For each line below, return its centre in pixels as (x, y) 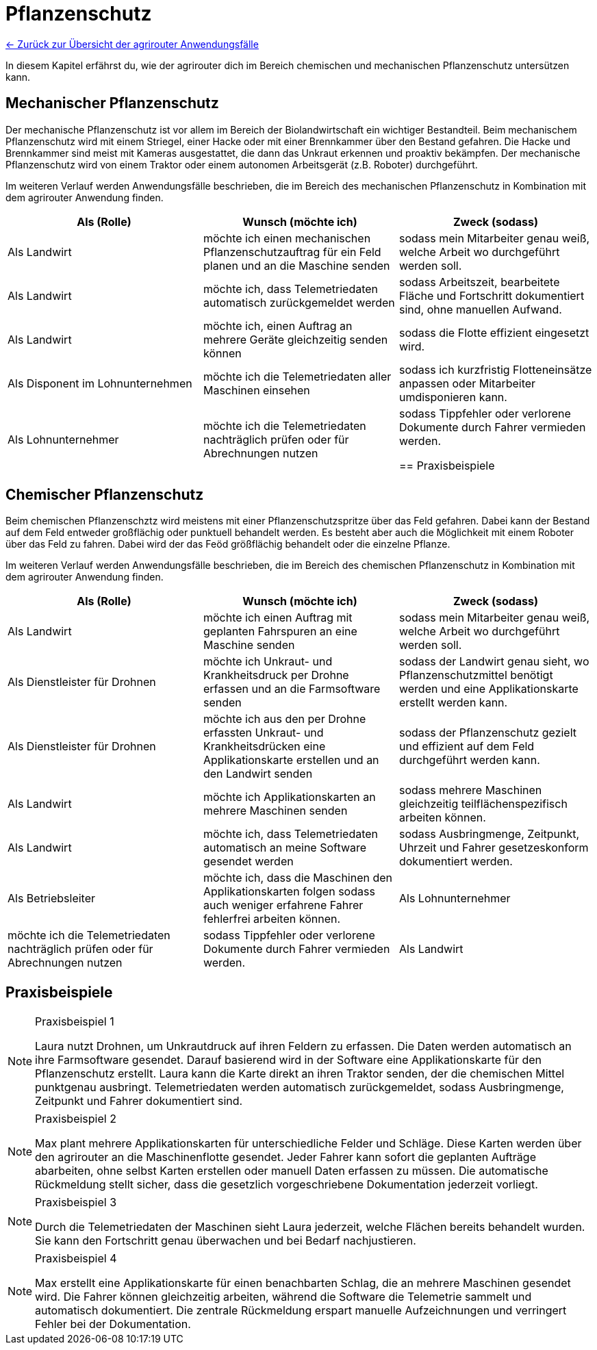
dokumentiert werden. (456, 862)
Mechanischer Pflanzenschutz (112, 103)
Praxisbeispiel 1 (75, 1022)
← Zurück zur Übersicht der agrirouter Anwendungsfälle (132, 44)
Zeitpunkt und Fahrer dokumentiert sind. (139, 1101)
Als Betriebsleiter (52, 899)
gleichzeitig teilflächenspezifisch (483, 804)
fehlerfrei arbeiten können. (272, 919)
